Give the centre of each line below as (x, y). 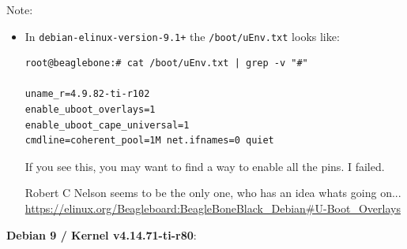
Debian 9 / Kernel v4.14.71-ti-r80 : (102, 234)
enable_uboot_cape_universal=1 (107, 125)
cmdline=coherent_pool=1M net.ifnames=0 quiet (149, 141)
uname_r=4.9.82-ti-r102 (87, 94)
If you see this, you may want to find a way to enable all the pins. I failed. (205, 166)
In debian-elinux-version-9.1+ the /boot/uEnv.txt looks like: (182, 36)
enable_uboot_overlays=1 (90, 110)
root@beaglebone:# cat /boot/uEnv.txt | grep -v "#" (166, 63)
